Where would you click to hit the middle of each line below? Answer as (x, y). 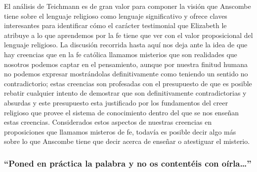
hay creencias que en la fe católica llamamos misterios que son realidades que (121, 54)
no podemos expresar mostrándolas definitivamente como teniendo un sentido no (126, 74)
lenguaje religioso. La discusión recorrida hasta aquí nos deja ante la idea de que (126, 45)
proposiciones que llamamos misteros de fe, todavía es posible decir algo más (120, 131)
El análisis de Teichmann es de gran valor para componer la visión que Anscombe (128, 6)
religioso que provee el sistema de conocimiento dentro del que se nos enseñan (121, 112)
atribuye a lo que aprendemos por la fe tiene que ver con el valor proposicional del (128, 35)
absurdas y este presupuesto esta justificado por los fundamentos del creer (116, 102)
